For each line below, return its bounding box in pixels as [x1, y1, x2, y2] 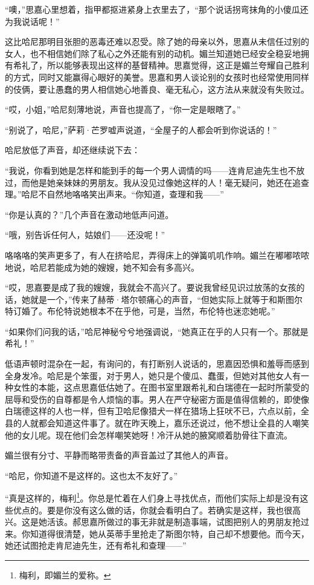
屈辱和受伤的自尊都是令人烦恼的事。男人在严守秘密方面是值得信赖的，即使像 [5, 392, 309, 405]
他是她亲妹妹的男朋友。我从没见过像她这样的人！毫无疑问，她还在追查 [30, 176, 309, 188]
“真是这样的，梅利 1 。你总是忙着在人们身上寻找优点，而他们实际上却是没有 [5, 490, 300, 504]
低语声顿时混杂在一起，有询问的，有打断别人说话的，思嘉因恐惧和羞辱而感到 [5, 357, 309, 370]
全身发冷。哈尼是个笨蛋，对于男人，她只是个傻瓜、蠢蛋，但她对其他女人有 [5, 369, 301, 382]
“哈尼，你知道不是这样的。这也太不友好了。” [5, 469, 178, 481]
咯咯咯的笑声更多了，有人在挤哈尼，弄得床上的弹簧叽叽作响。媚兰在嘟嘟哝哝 [5, 248, 309, 261]
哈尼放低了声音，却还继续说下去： [5, 144, 140, 156]
